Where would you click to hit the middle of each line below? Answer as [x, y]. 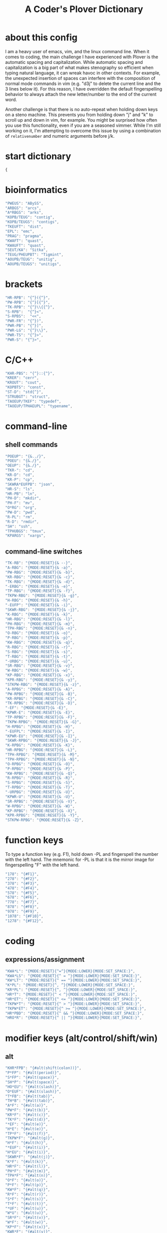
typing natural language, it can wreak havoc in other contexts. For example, [83, 73]
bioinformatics [36, 190]
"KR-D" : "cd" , [20, 475]
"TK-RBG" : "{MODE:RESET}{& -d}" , [40, 582]
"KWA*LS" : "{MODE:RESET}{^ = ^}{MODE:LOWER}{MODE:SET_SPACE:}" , [73, 976]
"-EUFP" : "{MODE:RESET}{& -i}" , [39, 605]
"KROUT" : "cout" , [23, 383]
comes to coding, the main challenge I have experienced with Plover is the [82, 57]
